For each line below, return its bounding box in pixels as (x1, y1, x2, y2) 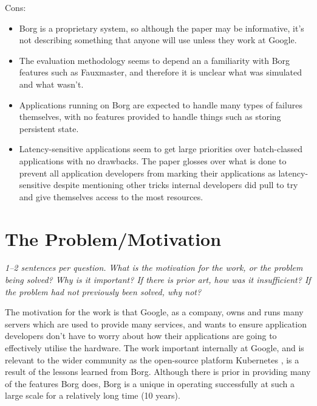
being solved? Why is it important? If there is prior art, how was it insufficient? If (5, 273, 311, 286)
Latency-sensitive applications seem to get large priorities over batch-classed (19, 142, 303, 155)
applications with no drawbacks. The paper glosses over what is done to (19, 154, 287, 167)
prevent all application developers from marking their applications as (19, 166, 276, 179)
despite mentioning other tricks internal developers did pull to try (53, 178, 298, 191)
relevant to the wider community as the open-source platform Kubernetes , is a (5, 353, 299, 366)
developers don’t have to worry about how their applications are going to (5, 329, 277, 342)
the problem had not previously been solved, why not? (5, 285, 202, 298)
